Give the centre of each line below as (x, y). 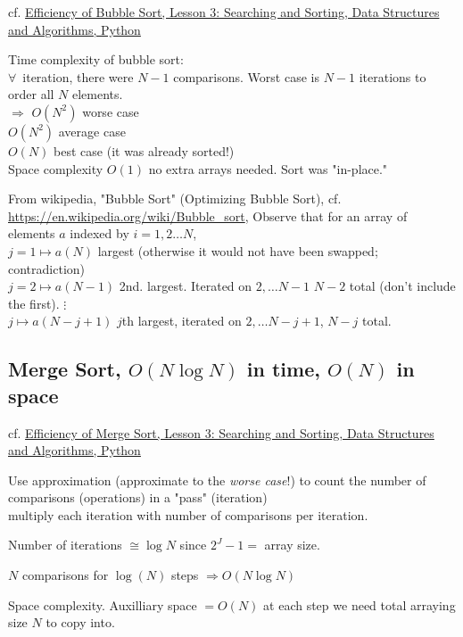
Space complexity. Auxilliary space (103, 604)
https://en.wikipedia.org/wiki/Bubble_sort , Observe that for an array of (208, 215)
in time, (283, 369)
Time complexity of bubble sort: (96, 59)
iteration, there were (78, 76)
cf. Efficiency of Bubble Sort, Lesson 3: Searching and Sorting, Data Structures (224, 12)
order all (31, 94)
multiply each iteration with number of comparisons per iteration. (188, 514)
